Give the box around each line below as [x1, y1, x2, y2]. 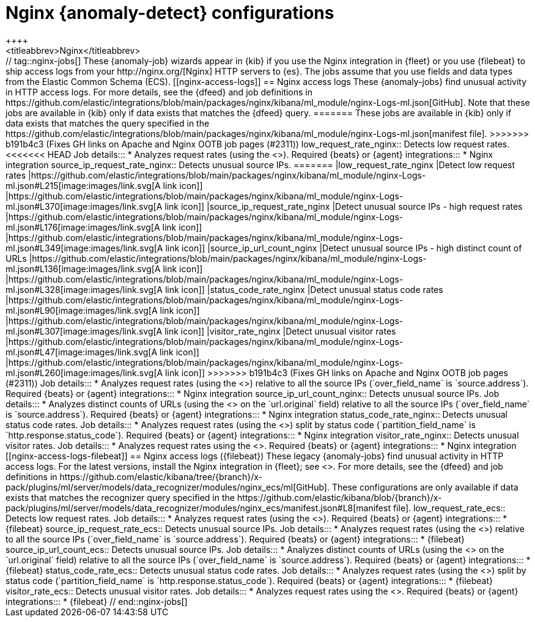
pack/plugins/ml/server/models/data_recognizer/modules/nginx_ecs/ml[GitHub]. [6, 481, 330, 492]
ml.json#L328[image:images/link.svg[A [6, 284, 163, 295]
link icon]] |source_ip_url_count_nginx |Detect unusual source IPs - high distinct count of [165, 242, 522, 253]
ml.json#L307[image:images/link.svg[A [6, 325, 163, 336]
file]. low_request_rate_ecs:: [393, 502, 506, 513]
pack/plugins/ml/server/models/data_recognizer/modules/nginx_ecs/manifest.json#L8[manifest [6, 502, 391, 513]
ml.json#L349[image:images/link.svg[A [6, 242, 163, 253]
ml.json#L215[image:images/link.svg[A [6, 180, 161, 191]
